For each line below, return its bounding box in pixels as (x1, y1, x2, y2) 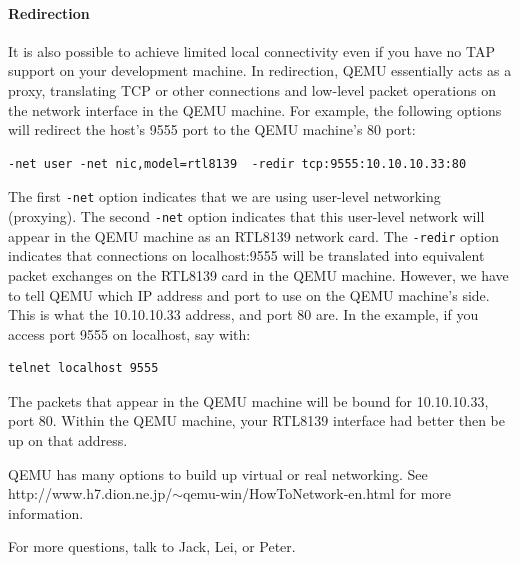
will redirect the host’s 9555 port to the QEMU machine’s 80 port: (8, 119, 416, 140)
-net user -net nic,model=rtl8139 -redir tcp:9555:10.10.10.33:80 (8, 156, 467, 171)
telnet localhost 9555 (8, 361, 159, 376)
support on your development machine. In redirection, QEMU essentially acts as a (8, 60, 512, 81)
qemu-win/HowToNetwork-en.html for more (183, 483, 452, 504)
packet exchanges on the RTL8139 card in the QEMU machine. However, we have (8, 264, 509, 285)
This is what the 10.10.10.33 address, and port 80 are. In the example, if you (8, 304, 479, 325)
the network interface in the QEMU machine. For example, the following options (8, 99, 502, 120)
